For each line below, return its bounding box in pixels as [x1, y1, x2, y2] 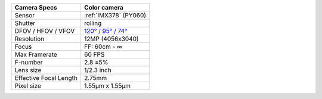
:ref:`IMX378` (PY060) [84, 11, 146, 19]
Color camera [84, 4, 123, 11]
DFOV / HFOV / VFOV [14, 27, 75, 35]
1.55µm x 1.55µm [84, 82, 131, 89]
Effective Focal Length [14, 74, 78, 82]
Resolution [14, 35, 45, 43]
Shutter [14, 19, 36, 27]
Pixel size [14, 82, 42, 89]
